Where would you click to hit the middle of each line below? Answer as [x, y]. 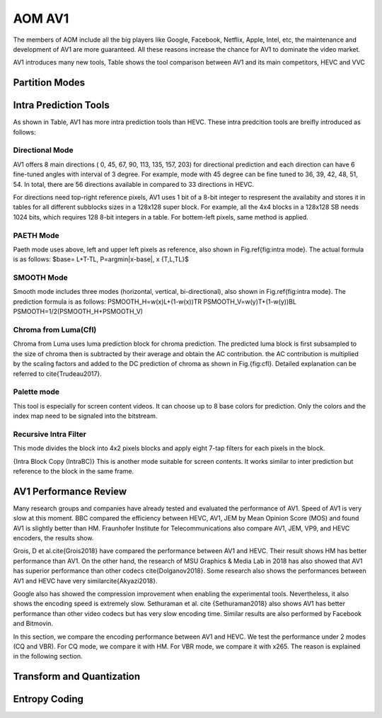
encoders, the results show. [53, 538]
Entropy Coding [48, 699]
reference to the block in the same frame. [74, 471]
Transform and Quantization [77, 677]
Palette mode [36, 392]
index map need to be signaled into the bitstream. [85, 416]
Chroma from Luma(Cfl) [55, 329]
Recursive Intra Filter [50, 434]
